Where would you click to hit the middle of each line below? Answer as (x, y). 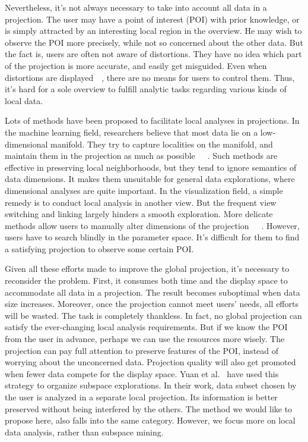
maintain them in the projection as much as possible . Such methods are (141, 156)
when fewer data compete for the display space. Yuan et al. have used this (142, 373)
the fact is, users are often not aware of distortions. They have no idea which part (153, 54)
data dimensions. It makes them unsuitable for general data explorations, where (150, 179)
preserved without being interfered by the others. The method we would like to (149, 408)
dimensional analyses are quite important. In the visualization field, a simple (144, 190)
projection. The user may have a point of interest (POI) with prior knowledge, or (152, 19)
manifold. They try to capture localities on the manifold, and (162, 144)
